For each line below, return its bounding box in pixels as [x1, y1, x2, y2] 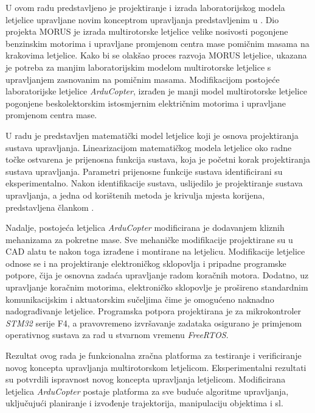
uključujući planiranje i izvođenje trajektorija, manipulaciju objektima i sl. [5, 397, 283, 409]
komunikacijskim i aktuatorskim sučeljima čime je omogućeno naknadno [5, 292, 274, 305]
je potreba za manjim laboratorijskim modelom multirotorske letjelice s [5, 60, 271, 73]
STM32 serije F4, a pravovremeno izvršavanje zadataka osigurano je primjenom [5, 316, 302, 329]
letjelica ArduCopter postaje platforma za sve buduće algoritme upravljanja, [5, 384, 289, 397]
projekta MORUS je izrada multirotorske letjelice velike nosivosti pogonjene [5, 25, 288, 38]
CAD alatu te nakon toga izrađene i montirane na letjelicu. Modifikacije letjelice [5, 245, 305, 258]
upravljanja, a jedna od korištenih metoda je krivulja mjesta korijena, [5, 188, 265, 201]
